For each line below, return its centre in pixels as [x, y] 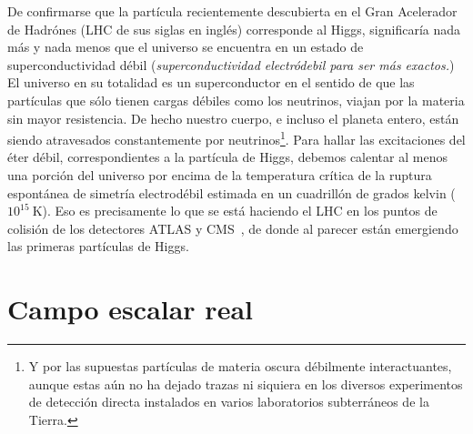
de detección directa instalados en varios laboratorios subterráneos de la [229, 402]
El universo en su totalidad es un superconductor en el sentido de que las [211, 82]
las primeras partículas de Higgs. [98, 246]
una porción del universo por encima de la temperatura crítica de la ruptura [220, 175]
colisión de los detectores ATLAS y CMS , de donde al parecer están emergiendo [233, 228]
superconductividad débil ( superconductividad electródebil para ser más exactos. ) [231, 64]
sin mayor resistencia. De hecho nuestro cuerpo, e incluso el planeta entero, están [233, 118]
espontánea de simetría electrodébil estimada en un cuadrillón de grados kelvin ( [231, 192]
